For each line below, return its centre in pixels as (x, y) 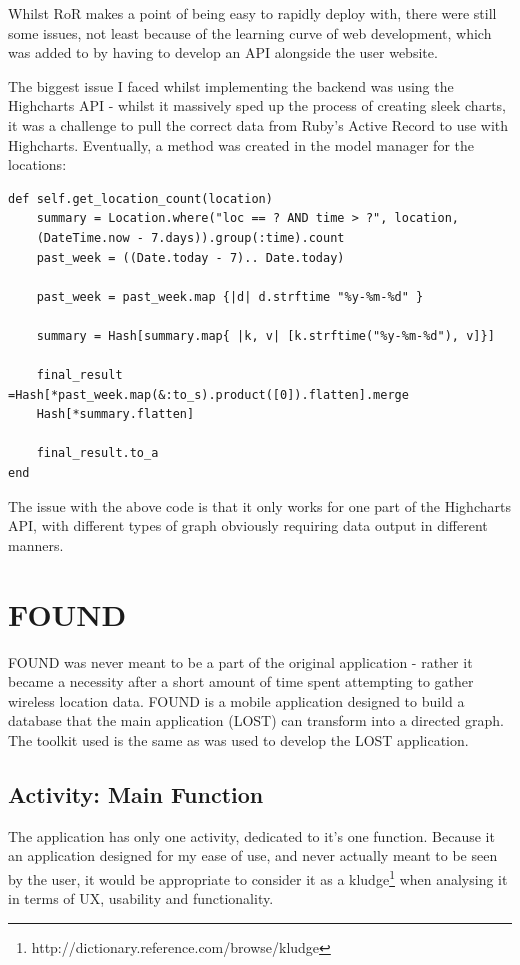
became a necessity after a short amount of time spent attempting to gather (241, 681)
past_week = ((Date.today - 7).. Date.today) (190, 257)
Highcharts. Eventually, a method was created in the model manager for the (241, 144)
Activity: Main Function (136, 793)
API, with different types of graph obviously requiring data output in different (248, 525)
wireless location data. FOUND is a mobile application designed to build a (236, 700)
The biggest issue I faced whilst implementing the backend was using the (231, 85)
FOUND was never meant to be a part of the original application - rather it (240, 661)
